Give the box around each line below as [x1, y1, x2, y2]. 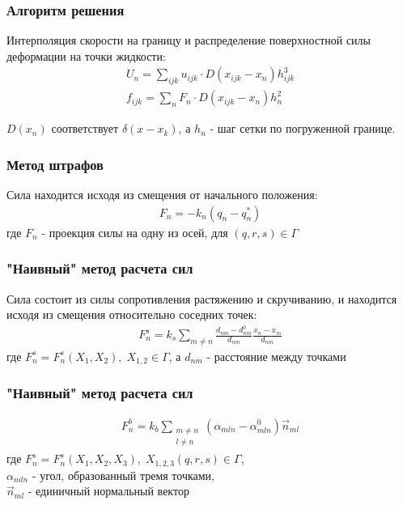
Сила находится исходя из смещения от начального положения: [6, 186, 318, 203]
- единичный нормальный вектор [28, 482, 189, 499]
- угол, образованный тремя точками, [32, 466, 215, 483]
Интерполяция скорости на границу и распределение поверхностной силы [6, 32, 371, 49]
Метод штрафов [6, 154, 104, 174]
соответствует [51, 120, 119, 137]
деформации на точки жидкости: [6, 47, 166, 64]
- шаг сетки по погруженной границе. [210, 120, 396, 137]
